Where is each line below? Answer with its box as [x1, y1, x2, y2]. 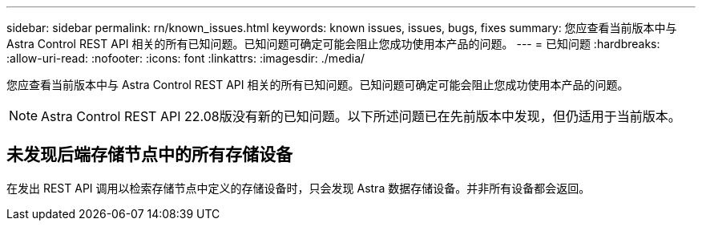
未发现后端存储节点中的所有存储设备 [6, 144, 292, 165]
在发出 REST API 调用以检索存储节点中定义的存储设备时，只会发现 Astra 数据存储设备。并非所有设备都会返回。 [6, 180, 591, 195]
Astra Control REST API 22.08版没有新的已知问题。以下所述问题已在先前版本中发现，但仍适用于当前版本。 [41, 108, 681, 124]
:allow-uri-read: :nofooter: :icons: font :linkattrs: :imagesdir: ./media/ [6, 51, 365, 65]
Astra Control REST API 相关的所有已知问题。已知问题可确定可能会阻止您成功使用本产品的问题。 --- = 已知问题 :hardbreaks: [6, 37, 660, 51]
